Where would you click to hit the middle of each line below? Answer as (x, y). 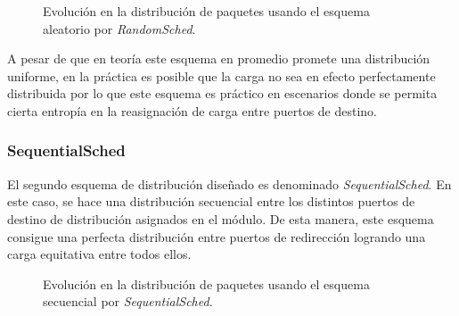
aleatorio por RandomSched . (119, 28)
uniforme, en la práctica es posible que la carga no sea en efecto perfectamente (221, 75)
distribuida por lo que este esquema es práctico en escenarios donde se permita (222, 93)
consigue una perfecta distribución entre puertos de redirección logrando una (217, 236)
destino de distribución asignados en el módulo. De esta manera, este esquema (221, 218)
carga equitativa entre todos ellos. (99, 254)
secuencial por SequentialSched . (128, 301)
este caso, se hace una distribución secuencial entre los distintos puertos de (211, 201)
